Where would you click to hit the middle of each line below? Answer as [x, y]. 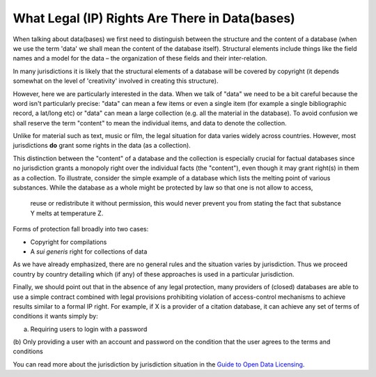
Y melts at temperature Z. [67, 213]
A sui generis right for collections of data [89, 252]
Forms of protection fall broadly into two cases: [81, 229]
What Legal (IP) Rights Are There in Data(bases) [154, 18]
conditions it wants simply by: [55, 316]
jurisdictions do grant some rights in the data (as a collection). [102, 146]
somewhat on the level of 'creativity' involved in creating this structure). [116, 81]
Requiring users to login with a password [89, 329]
